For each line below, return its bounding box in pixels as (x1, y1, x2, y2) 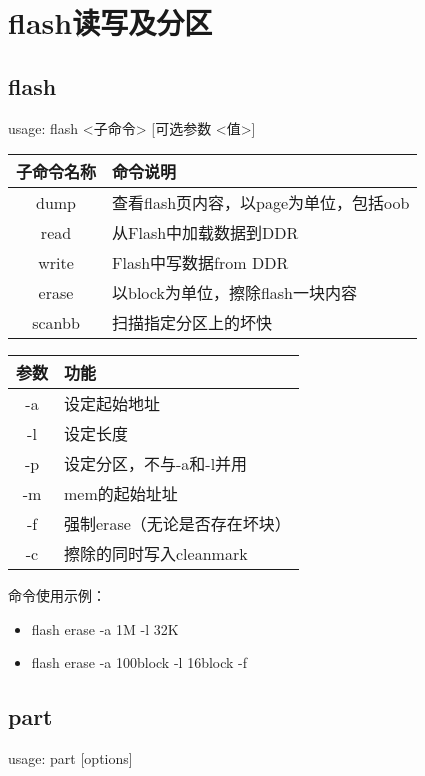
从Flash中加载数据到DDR (112, 221, 299, 245)
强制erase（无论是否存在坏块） (64, 512, 291, 536)
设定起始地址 (64, 392, 161, 416)
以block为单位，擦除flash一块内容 (112, 281, 358, 305)
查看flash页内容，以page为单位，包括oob (112, 191, 410, 215)
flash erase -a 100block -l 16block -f (31, 652, 248, 673)
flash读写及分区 (8, 2, 213, 43)
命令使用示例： (8, 585, 106, 606)
